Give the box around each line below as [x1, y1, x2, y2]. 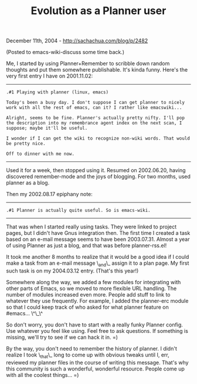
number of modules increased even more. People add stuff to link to [6, 291, 171, 298]
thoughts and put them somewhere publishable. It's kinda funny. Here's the [6, 66, 188, 73]
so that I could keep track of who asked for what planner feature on [6, 304, 169, 311]
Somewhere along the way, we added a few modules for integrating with [6, 278, 181, 285]
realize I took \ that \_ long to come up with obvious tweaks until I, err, [6, 351, 169, 359]
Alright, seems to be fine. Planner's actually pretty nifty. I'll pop [6, 115, 185, 121]
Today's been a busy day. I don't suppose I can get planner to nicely [6, 100, 185, 106]
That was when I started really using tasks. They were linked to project [6, 223, 177, 230]
